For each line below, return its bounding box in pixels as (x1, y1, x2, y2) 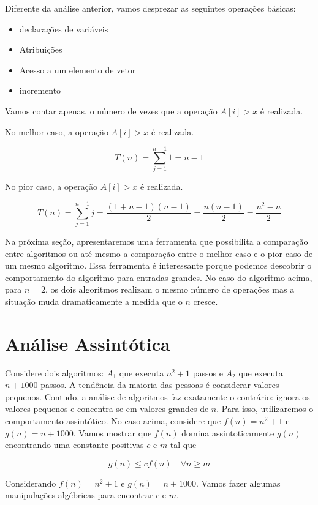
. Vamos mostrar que (73, 426, 152, 439)
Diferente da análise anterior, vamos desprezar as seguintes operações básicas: (5, 2, 296, 14)
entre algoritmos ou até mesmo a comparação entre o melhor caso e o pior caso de (5, 247, 313, 260)
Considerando (5, 476, 56, 489)
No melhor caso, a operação (5, 125, 108, 138)
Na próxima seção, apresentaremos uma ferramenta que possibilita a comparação (5, 235, 308, 247)
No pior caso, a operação (5, 180, 98, 193)
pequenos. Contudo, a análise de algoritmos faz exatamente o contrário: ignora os (5, 390, 310, 403)
